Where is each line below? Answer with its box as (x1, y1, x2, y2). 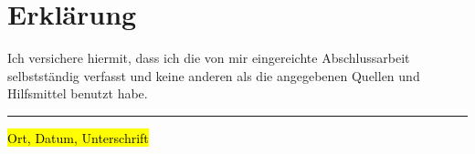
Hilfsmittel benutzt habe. (7, 84, 148, 103)
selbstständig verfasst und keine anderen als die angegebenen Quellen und (7, 66, 420, 85)
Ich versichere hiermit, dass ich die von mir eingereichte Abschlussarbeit (7, 48, 410, 67)
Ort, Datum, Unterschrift (7, 128, 149, 147)
